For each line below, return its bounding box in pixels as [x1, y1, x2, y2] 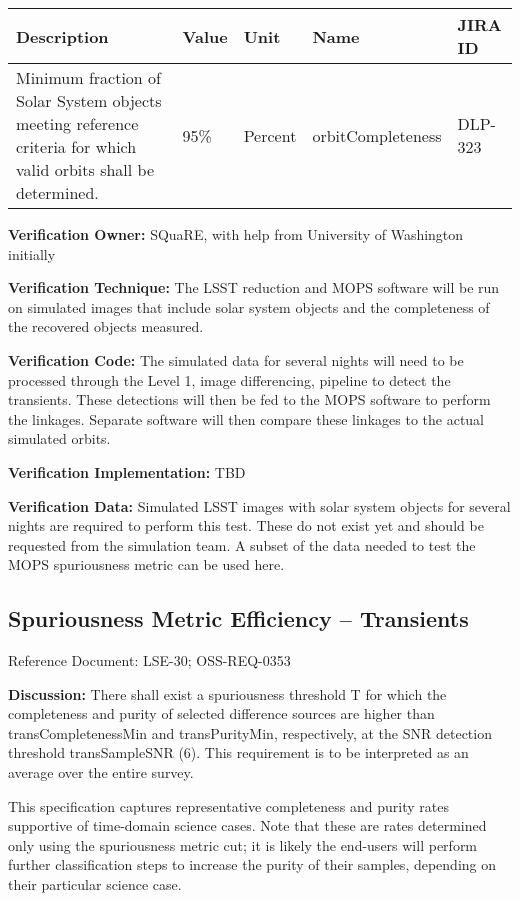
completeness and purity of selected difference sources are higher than [8, 703, 435, 724]
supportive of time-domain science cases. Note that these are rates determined [8, 815, 487, 836]
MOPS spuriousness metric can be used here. [8, 554, 285, 575]
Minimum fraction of [16, 66, 161, 89]
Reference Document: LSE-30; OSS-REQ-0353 [8, 650, 291, 671]
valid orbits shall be [16, 158, 155, 181]
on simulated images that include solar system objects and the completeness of [8, 296, 490, 317]
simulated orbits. [8, 428, 111, 449]
